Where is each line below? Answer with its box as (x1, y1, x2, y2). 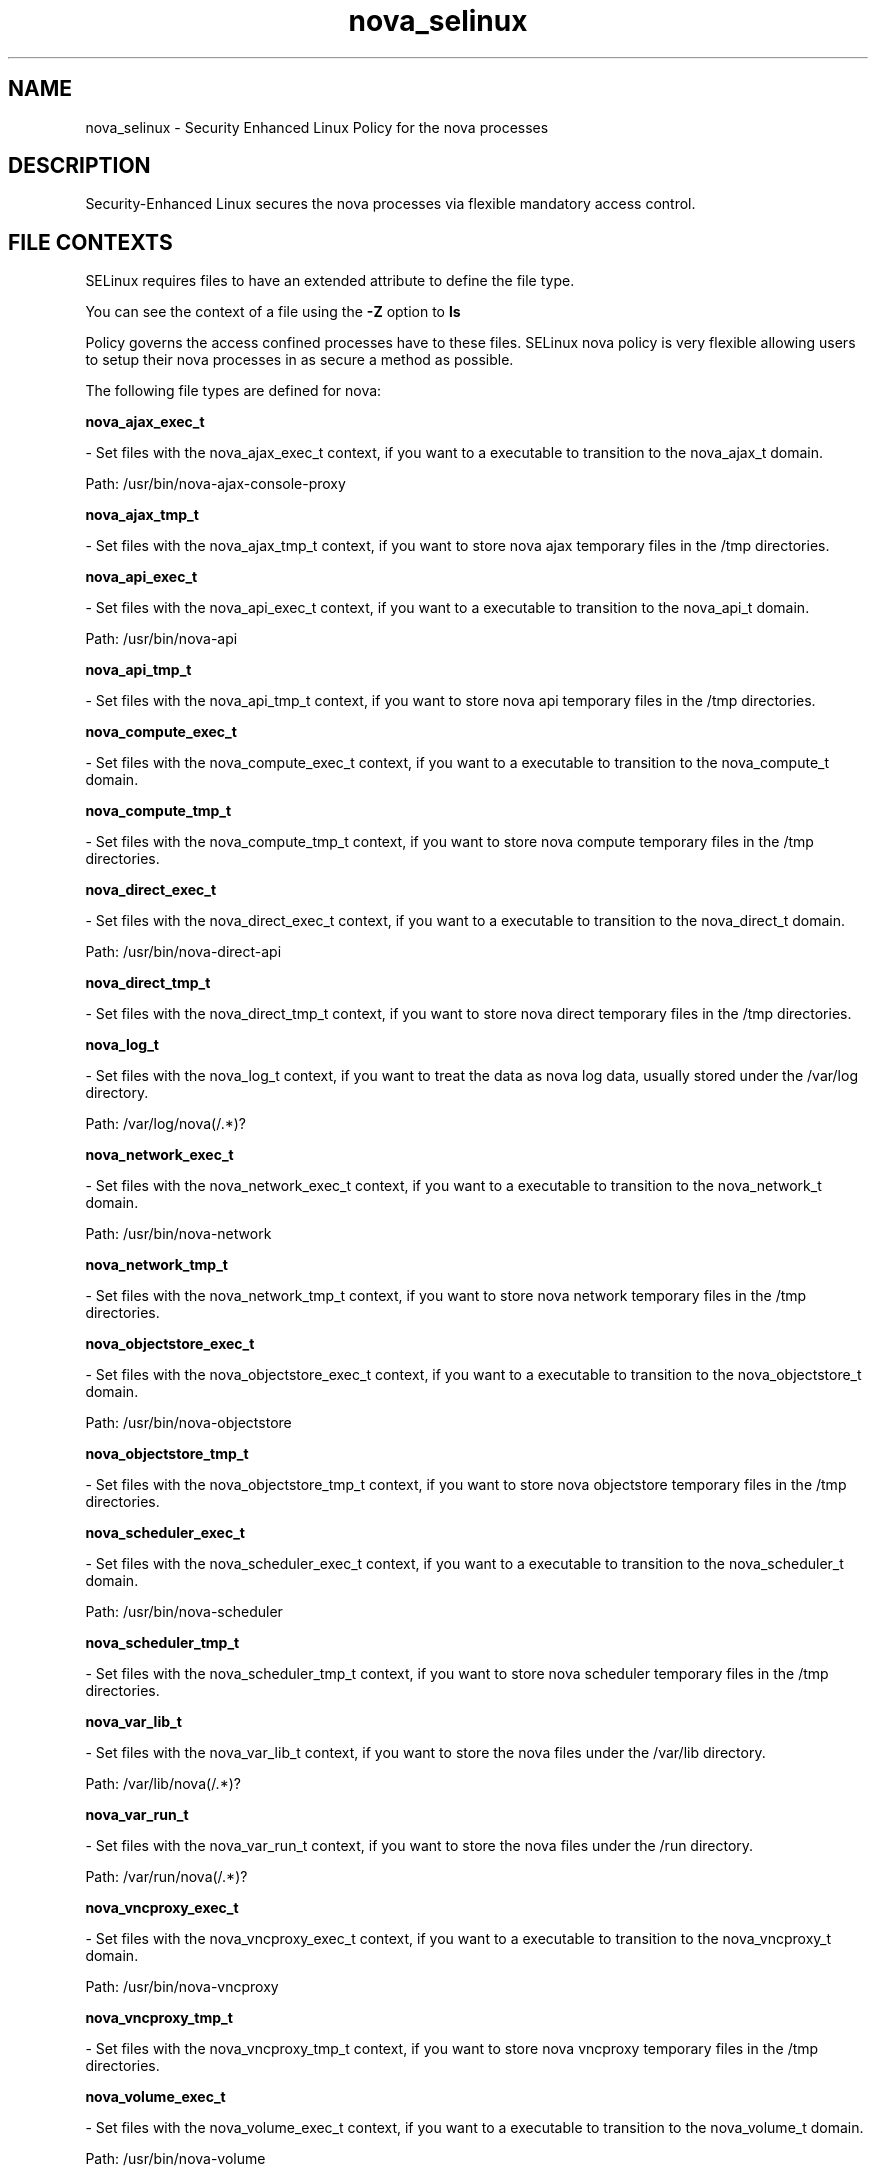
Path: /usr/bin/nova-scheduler (85, 1603, 283, 1621)
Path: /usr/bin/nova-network (85, 1225, 272, 1243)
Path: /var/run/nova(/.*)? (85, 1868, 248, 1886)
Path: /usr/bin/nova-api (85, 630, 238, 648)
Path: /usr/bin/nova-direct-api (85, 943, 282, 961)
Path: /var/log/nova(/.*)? (85, 1115, 246, 1133)
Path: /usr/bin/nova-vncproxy (85, 1978, 279, 1996)
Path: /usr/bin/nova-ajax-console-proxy (85, 475, 346, 493)
